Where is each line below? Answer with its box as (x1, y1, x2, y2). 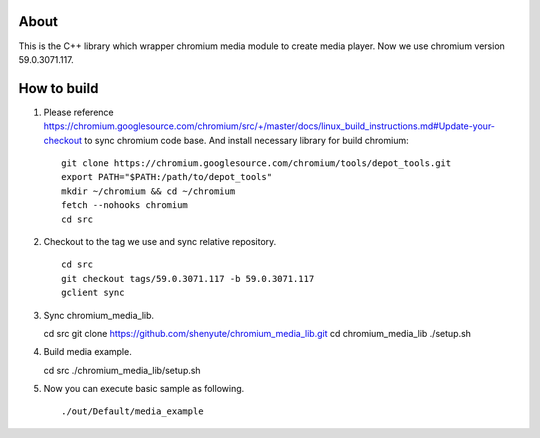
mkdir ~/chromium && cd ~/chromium (61, 185, 236, 197)
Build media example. (43, 346, 132, 358)
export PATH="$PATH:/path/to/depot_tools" (61, 171, 273, 183)
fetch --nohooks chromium (61, 200, 189, 211)
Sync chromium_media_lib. (43, 309, 155, 321)
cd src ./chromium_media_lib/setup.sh (43, 364, 201, 376)
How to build (18, 80, 99, 97)
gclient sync (61, 287, 125, 299)
